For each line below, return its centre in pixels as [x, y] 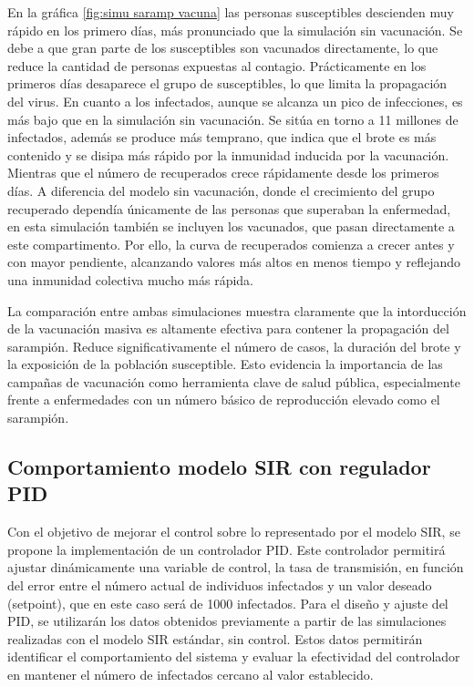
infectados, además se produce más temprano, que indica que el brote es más [222, 137]
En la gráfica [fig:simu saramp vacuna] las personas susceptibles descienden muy [231, 12]
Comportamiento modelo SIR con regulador [219, 467]
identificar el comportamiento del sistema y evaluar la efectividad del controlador [234, 656]
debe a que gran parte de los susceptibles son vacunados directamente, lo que [223, 48]
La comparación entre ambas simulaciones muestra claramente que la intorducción [237, 310]
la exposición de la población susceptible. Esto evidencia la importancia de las [225, 364]
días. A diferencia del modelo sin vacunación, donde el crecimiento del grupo [221, 190]
